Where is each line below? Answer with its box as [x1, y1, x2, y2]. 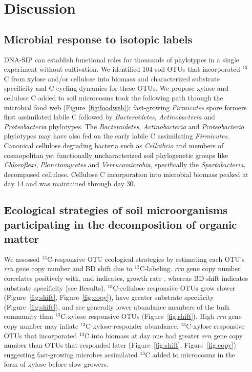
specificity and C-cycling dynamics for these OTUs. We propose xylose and [4, 83, 229, 93]
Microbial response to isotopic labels [4, 31, 192, 46]
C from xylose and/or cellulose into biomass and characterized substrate [4, 73, 220, 83]
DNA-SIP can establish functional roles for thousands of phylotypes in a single [4, 54, 239, 64]
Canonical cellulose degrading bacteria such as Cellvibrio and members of [4, 140, 224, 150]
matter [4, 231, 39, 246]
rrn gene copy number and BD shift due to [4, 263, 132, 274]
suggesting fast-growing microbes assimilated [4, 349, 138, 359]
